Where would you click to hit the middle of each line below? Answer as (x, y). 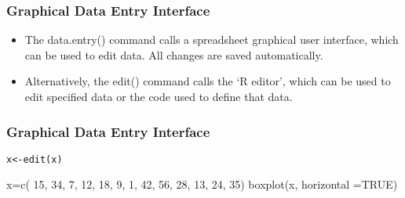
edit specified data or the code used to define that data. (159, 96)
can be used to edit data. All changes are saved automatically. (174, 54)
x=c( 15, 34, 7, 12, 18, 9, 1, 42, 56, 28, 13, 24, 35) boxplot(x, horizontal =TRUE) (202, 184)
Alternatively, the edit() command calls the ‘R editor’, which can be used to (208, 81)
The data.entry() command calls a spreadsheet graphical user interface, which (212, 40)
